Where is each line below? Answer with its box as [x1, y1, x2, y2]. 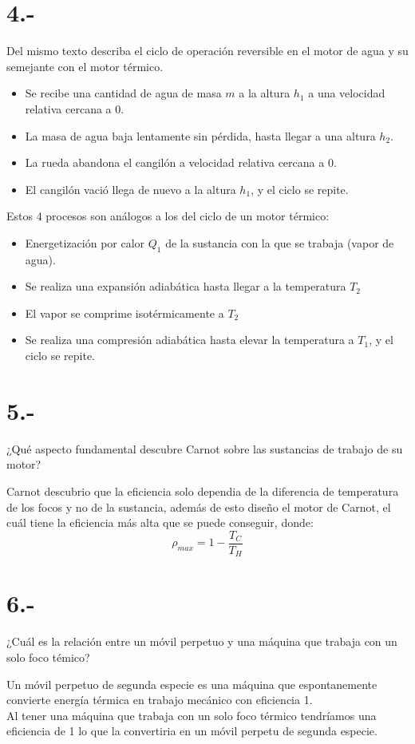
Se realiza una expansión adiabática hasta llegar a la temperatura [25, 278, 346, 295]
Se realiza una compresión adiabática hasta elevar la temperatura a [25, 331, 354, 348]
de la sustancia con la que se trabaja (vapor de [165, 234, 394, 251]
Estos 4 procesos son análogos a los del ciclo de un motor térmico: [6, 208, 330, 224]
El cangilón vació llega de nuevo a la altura [25, 180, 236, 197]
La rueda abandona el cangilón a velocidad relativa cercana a [25, 154, 325, 171]
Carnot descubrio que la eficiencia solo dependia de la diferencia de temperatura [6, 482, 399, 499]
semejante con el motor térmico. [6, 57, 164, 74]
